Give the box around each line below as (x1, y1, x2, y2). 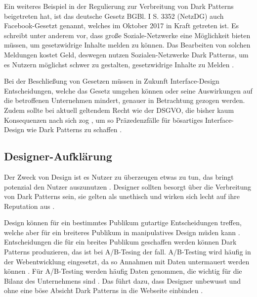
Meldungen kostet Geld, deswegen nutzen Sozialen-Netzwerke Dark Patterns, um (4, 49, 249, 59)
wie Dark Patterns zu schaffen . (26, 124, 122, 135)
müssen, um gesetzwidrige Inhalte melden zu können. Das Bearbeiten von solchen (4, 40, 251, 50)
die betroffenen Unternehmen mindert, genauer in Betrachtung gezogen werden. (4, 95, 245, 105)
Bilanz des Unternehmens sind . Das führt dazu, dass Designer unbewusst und (4, 275, 241, 286)
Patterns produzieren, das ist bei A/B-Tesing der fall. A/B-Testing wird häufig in (4, 247, 251, 257)
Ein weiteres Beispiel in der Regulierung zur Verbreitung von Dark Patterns (4, 1, 234, 11)
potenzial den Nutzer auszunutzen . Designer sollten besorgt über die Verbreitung (4, 181, 252, 192)
